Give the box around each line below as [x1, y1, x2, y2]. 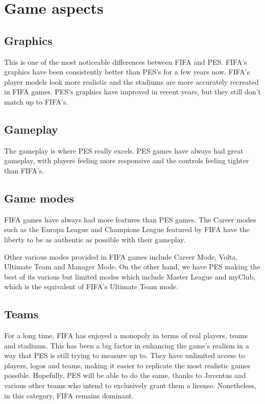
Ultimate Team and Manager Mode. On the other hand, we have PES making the [4, 261, 260, 272]
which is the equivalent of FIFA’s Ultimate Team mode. [4, 281, 179, 292]
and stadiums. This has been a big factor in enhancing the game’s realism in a [4, 340, 249, 350]
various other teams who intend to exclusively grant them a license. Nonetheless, [4, 380, 256, 391]
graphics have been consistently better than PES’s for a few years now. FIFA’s [4, 66, 250, 77]
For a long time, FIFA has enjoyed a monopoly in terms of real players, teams [4, 330, 248, 341]
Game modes [4, 190, 74, 206]
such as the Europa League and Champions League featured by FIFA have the [4, 224, 250, 235]
